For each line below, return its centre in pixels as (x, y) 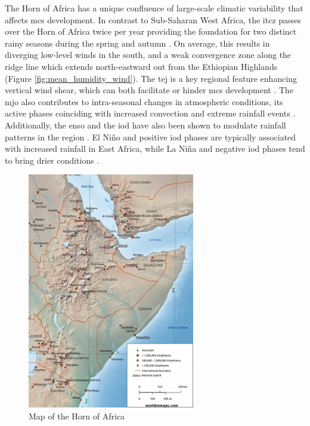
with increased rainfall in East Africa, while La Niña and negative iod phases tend (155, 148)
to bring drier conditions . (52, 160)
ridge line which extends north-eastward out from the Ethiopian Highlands (141, 66)
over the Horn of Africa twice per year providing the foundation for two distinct (151, 31)
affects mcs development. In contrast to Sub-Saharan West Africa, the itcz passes (153, 19)
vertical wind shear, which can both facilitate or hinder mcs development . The (149, 90)
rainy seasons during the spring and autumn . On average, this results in (137, 43)
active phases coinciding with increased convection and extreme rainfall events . (150, 113)
